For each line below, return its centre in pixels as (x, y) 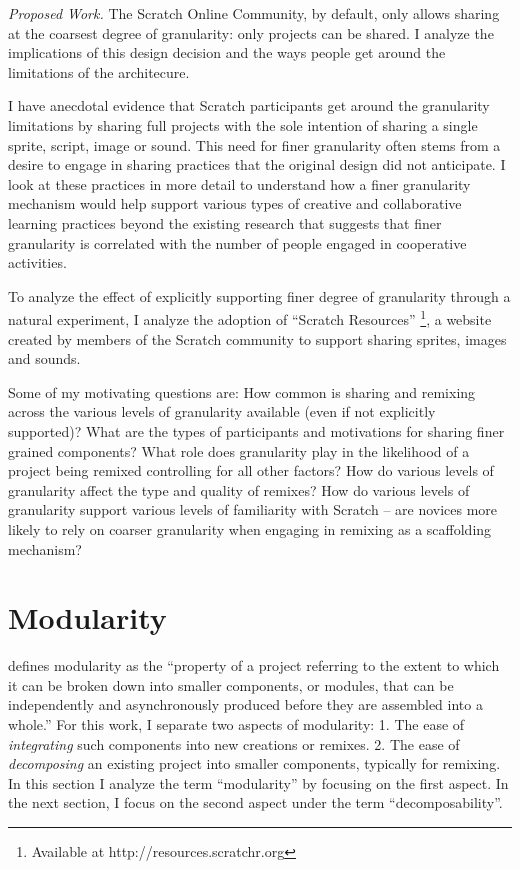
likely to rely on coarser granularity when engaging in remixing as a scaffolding (250, 528)
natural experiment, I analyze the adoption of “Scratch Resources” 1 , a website (250, 317)
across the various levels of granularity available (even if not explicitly (222, 411)
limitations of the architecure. (99, 71)
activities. (37, 262)
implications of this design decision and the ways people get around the (227, 52)
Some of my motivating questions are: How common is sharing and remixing (242, 391)
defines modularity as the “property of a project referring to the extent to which (254, 665)
